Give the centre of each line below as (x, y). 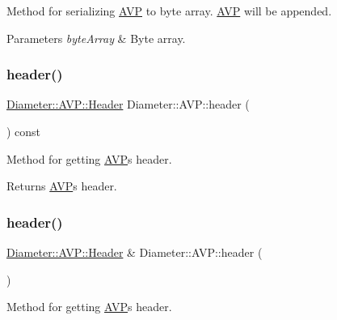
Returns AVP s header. (62, 186)
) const (24, 131)
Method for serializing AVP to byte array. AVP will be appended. (169, 11)
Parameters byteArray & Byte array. (96, 38)
